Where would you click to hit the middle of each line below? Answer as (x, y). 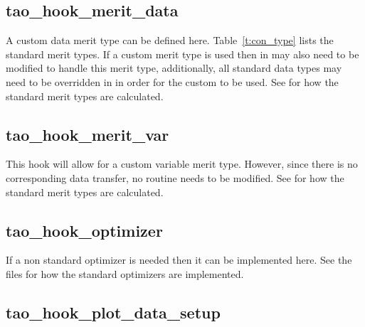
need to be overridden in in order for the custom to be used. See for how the (172, 81)
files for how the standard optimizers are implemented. (125, 273)
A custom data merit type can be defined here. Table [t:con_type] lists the (170, 40)
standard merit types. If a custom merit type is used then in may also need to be (182, 54)
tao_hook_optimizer (84, 230)
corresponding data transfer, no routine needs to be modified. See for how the (175, 177)
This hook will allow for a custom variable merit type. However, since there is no (182, 164)
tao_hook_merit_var (88, 134)
